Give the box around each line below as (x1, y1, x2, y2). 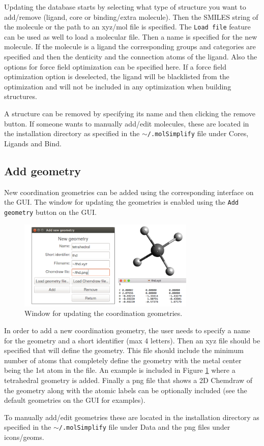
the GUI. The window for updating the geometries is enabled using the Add (4, 197, 239, 207)
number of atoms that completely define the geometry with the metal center (4, 355, 242, 365)
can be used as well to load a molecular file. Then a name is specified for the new (4, 31, 257, 42)
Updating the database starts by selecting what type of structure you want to (4, 2, 246, 12)
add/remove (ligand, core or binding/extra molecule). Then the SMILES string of (4, 11, 258, 22)
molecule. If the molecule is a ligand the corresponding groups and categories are (4, 41, 256, 52)
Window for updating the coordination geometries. (24, 308, 183, 318)
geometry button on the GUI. (4, 206, 97, 217)
